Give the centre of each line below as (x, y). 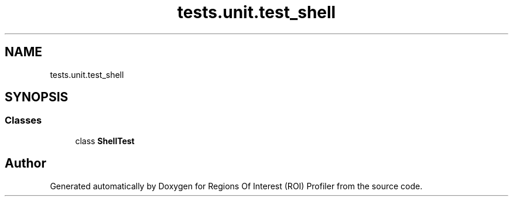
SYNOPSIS (37, 97)
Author (25, 163)
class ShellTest (105, 141)
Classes (23, 120)
